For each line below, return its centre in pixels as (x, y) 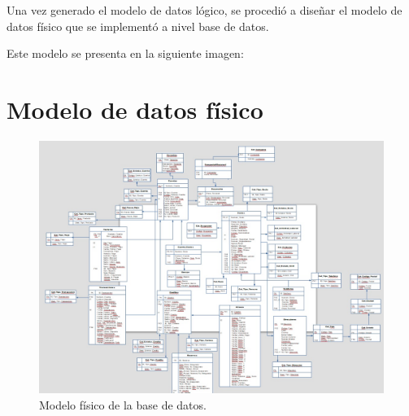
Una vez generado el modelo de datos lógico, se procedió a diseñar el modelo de (204, 10)
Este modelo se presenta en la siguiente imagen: (125, 53)
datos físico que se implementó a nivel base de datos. (138, 26)
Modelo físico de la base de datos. (123, 405)
